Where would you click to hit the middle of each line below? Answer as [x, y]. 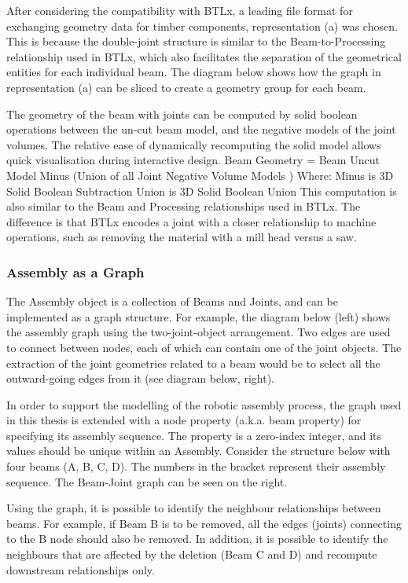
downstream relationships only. [81, 569]
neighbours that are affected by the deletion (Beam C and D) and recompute [192, 554]
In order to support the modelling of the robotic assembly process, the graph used [204, 404]
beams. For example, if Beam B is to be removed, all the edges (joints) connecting [204, 523]
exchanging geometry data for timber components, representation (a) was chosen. [202, 26]
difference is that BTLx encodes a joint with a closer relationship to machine [191, 221]
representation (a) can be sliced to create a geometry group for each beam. [186, 87]
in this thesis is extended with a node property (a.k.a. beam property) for [184, 420]
